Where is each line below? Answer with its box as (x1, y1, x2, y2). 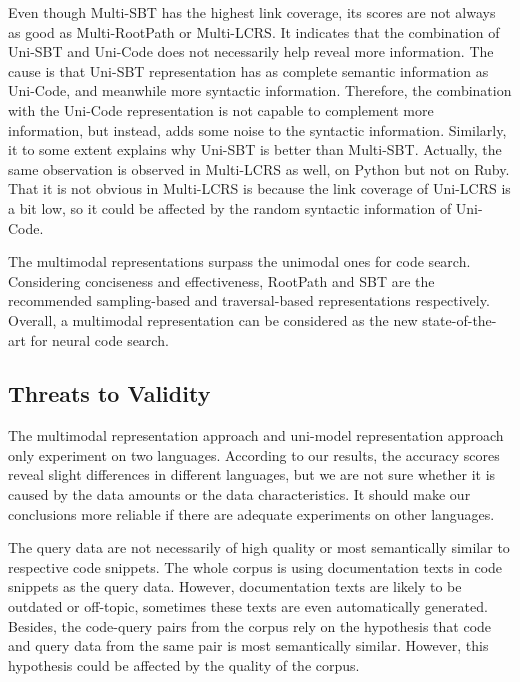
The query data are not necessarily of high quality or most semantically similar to (8, 537, 510, 558)
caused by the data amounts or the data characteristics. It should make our (8, 484, 471, 505)
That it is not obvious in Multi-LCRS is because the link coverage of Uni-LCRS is (8, 178, 511, 199)
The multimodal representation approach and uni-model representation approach (8, 425, 504, 446)
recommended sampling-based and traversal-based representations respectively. (8, 290, 490, 311)
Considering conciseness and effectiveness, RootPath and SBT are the (8, 270, 435, 291)
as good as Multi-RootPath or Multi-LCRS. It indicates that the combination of (8, 21, 500, 42)
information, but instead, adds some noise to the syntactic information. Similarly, (8, 119, 507, 140)
